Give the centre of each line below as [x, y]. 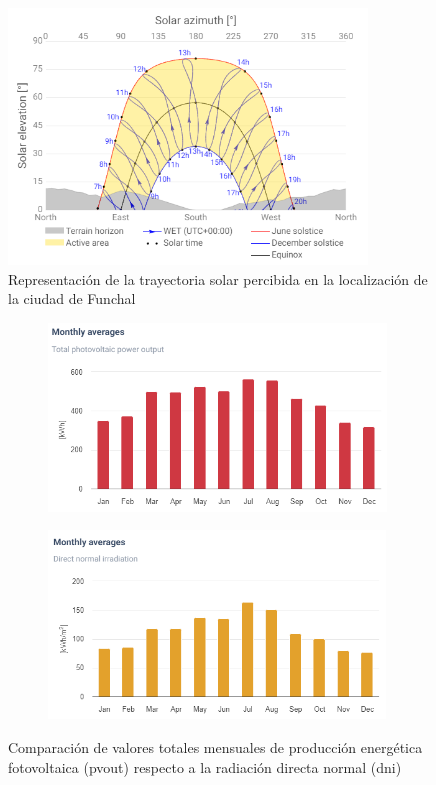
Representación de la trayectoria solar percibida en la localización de [218, 278]
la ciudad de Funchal [72, 298]
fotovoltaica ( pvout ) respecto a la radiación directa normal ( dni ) [205, 766]
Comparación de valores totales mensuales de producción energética [215, 746]
